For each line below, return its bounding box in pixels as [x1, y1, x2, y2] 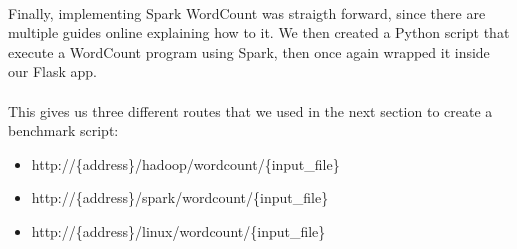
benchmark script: [8, 120, 119, 141]
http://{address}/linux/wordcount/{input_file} [31, 220, 326, 241]
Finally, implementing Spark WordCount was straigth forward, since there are [8, 2, 486, 23]
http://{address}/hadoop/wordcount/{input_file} [31, 153, 340, 174]
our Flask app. [8, 61, 97, 82]
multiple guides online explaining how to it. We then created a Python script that [8, 22, 510, 43]
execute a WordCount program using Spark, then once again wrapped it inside [8, 41, 490, 62]
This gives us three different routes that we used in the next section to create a [8, 100, 493, 121]
